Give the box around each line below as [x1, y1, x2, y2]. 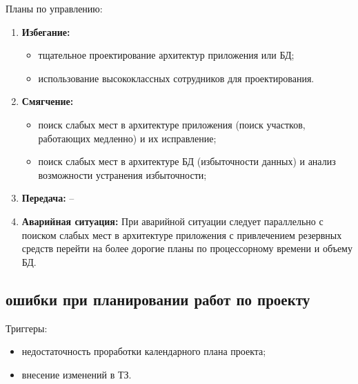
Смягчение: [21, 94, 74, 108]
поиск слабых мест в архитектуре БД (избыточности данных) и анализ [38, 154, 336, 169]
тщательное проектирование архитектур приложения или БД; [38, 48, 295, 62]
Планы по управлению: [6, 1, 103, 15]
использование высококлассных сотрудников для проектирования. [38, 70, 315, 85]
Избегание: [21, 24, 70, 39]
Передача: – [21, 191, 74, 205]
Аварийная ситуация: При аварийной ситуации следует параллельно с [21, 213, 324, 228]
